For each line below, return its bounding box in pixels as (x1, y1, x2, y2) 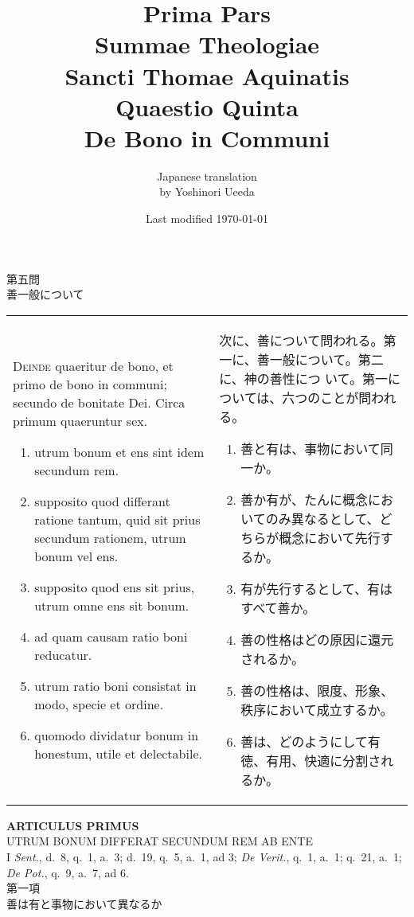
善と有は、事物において (240, 439, 381, 458)
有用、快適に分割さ (266, 751, 381, 770)
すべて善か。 (240, 598, 316, 617)
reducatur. (34, 645, 92, 664)
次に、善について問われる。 (219, 330, 384, 349)
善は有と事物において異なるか (6, 895, 162, 911)
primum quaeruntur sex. (13, 411, 148, 430)
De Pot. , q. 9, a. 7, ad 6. (6, 864, 129, 880)
